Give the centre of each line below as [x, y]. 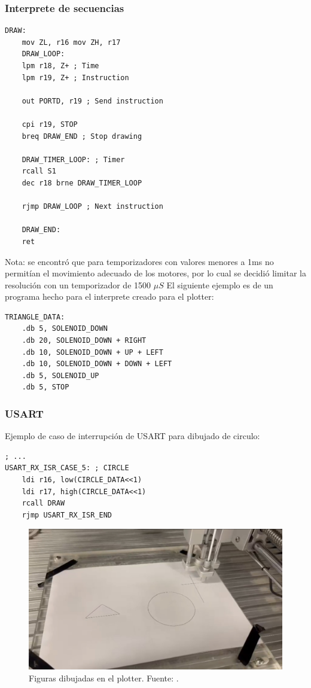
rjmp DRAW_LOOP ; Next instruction [92, 207]
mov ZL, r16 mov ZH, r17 [71, 42]
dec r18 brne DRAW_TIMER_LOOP [82, 183]
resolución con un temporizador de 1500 [78, 284]
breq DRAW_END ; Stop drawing [82, 136]
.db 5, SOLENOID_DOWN [65, 329]
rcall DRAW [43, 503]
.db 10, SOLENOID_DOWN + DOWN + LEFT [97, 364]
